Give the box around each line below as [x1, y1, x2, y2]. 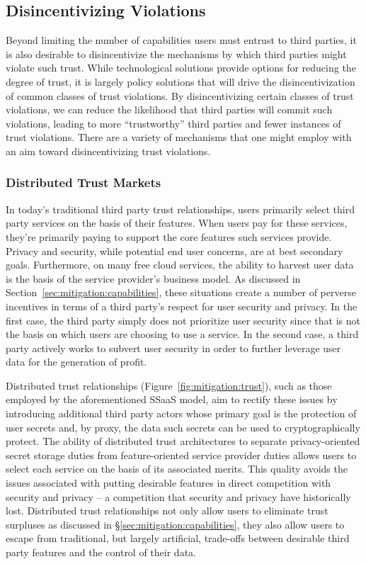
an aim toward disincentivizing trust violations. [6, 143, 211, 158]
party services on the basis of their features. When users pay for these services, [6, 215, 348, 230]
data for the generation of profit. [6, 354, 147, 369]
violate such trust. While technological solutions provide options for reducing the [6, 60, 356, 75]
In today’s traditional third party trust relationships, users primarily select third [6, 201, 355, 216]
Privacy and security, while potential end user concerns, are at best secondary [6, 243, 343, 258]
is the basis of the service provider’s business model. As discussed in [6, 271, 301, 286]
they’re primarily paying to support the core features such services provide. [6, 229, 332, 244]
